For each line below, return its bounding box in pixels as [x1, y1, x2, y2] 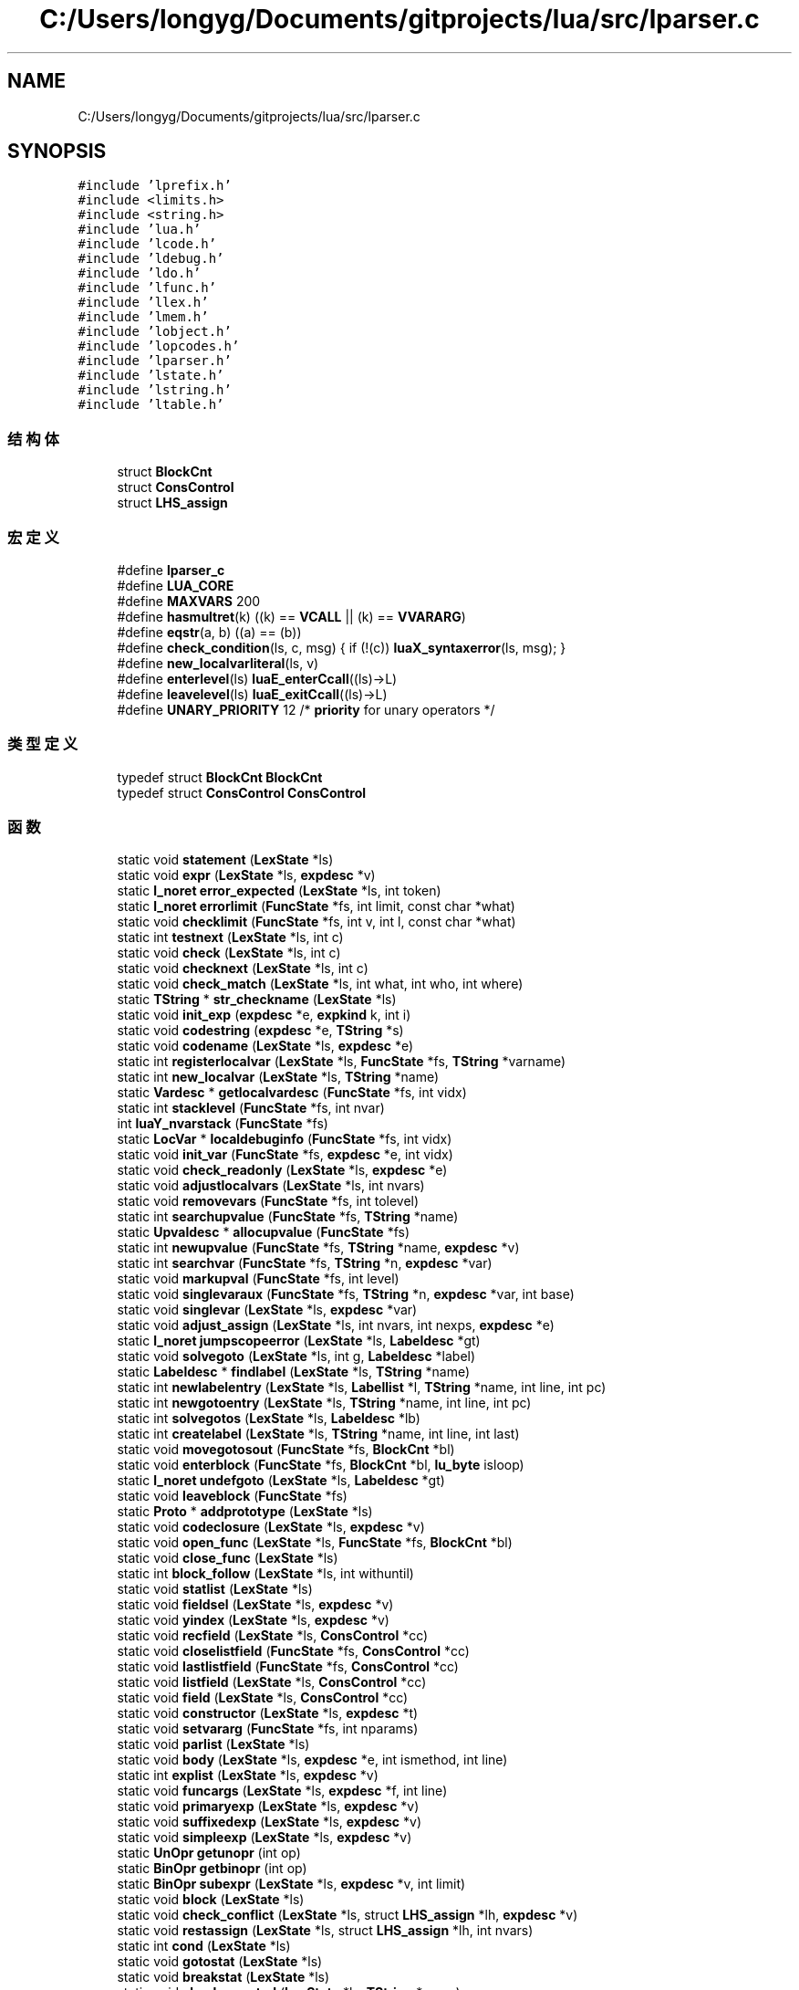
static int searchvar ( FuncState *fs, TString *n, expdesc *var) [117, 1255, 493, 1272]
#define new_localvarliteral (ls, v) [117, 655, 319, 671]
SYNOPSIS [7, 140, 107, 163]
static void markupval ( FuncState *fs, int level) [117, 1271, 399, 1287]
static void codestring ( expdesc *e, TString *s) [117, 1022, 404, 1039]
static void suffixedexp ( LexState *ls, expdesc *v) [117, 1814, 421, 1830]
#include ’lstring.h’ [78, 382, 232, 398]
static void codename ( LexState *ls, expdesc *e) [117, 1038, 414, 1054]
